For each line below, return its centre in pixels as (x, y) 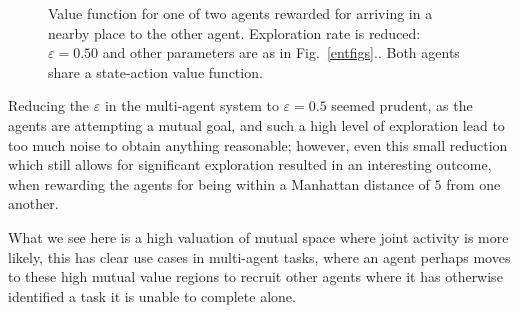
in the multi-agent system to (191, 105)
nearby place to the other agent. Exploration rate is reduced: (234, 32)
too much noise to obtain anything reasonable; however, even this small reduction (258, 144)
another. (33, 203)
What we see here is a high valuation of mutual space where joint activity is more (258, 236)
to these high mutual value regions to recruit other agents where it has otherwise (255, 276)
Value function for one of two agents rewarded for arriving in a (240, 13)
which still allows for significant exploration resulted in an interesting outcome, (250, 164)
